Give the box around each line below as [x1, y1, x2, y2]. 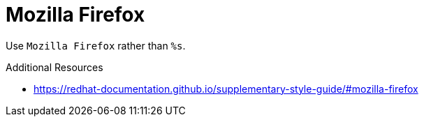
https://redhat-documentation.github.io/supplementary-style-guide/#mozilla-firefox [34, 82, 418, 95]
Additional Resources [6, 61, 103, 73]
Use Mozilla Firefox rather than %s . [6, 39, 186, 52]
